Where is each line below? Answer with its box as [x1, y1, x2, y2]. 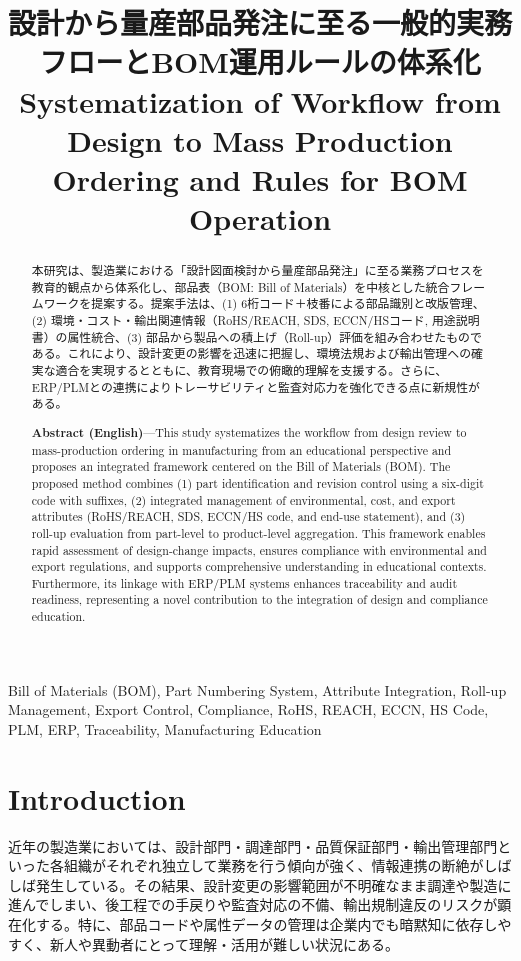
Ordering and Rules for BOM [52, 158, 468, 199]
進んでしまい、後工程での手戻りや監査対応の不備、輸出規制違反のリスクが [8, 894, 498, 915]
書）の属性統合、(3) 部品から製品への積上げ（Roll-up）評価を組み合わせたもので [31, 328, 482, 345]
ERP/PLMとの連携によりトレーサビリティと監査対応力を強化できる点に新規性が [31, 378, 480, 395]
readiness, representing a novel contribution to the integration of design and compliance [31, 591, 488, 608]
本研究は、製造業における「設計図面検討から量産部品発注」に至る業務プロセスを [31, 262, 484, 279]
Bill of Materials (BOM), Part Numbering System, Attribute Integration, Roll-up [8, 679, 507, 700]
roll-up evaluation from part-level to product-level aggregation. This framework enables [31, 524, 486, 541]
